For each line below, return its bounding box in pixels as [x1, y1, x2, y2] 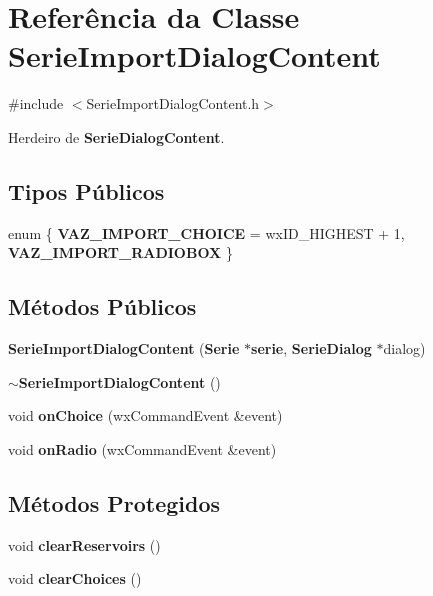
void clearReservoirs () [8, 534, 161, 555]
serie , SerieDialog [251, 338, 372, 359]
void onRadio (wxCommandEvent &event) [8, 438, 277, 459]
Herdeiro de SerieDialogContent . [8, 126, 225, 147]
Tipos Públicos [8, 175, 165, 206]
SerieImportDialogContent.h [86, 93, 260, 114]
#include [8, 93, 64, 114]
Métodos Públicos [8, 291, 197, 322]
